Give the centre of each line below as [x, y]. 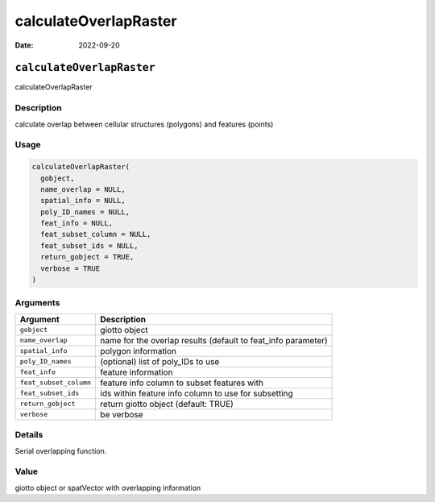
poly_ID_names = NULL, [85, 212]
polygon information [139, 351]
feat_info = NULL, [77, 223]
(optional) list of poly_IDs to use [160, 361]
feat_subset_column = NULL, [96, 234]
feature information [137, 372]
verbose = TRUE [70, 268]
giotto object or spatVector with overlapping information [108, 487]
